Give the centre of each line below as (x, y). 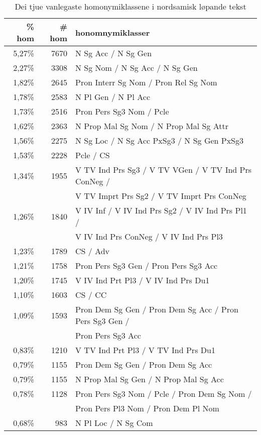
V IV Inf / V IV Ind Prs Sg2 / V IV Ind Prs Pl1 (161, 210)
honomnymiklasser (113, 32)
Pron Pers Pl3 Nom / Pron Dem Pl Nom (147, 408)
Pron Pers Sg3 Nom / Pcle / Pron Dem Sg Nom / (164, 394)
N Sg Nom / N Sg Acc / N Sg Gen (137, 68)
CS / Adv (93, 251)
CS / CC (91, 295)
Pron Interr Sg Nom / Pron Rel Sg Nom (146, 82)
